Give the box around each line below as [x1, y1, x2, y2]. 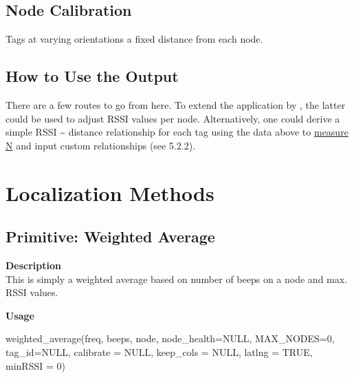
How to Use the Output [5, 65, 179, 87]
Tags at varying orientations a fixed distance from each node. [5, 32, 263, 46]
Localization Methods [5, 178, 214, 207]
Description [5, 258, 62, 272]
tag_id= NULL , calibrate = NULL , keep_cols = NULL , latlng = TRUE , [5, 344, 313, 359]
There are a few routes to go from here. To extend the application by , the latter [5, 98, 346, 112]
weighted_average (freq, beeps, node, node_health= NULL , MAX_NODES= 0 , [5, 331, 335, 346]
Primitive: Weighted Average [5, 226, 215, 247]
